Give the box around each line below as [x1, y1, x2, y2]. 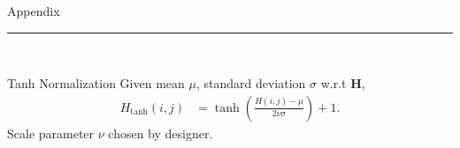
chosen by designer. [108, 123, 213, 142]
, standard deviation [195, 74, 306, 92]
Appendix [7, 2, 60, 19]
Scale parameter [7, 123, 95, 142]
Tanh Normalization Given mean [7, 74, 185, 92]
